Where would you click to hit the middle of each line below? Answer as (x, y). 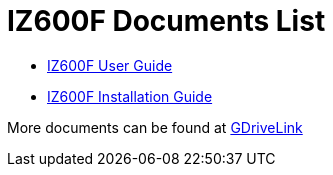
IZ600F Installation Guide (130, 96)
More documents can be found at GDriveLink (155, 127)
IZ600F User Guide (110, 65)
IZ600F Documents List (166, 21)
